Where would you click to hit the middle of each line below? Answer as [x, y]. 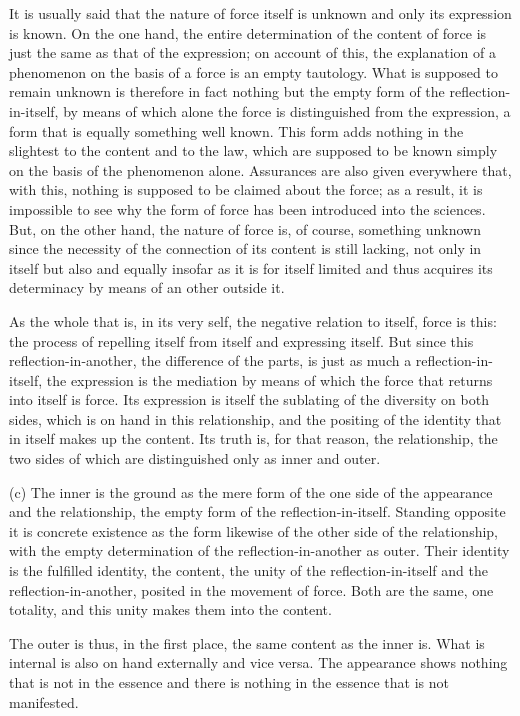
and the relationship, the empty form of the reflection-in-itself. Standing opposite [257, 511]
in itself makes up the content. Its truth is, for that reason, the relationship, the [253, 438]
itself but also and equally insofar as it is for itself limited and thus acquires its [251, 267]
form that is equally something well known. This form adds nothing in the [236, 130]
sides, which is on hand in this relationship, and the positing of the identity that [255, 418]
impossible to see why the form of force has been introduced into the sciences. [247, 208]
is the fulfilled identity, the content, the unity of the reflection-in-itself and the [248, 570]
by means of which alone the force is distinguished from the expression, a [287, 110]
